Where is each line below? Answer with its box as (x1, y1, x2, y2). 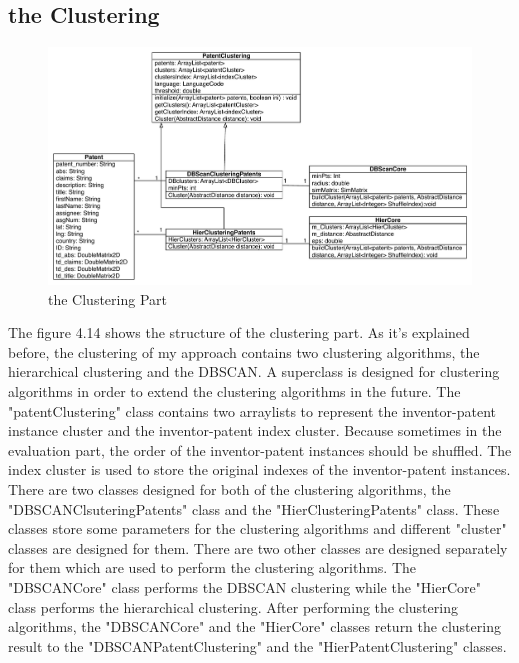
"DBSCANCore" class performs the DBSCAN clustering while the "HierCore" (8, 577, 481, 597)
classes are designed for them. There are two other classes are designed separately (8, 537, 508, 558)
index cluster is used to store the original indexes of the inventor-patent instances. (8, 459, 511, 480)
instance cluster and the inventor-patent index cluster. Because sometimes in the (8, 420, 502, 441)
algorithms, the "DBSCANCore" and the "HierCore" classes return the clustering (8, 616, 501, 637)
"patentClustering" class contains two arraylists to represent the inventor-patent (8, 400, 496, 421)
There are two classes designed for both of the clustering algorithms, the (8, 479, 451, 500)
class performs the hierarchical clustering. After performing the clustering (8, 596, 458, 617)
